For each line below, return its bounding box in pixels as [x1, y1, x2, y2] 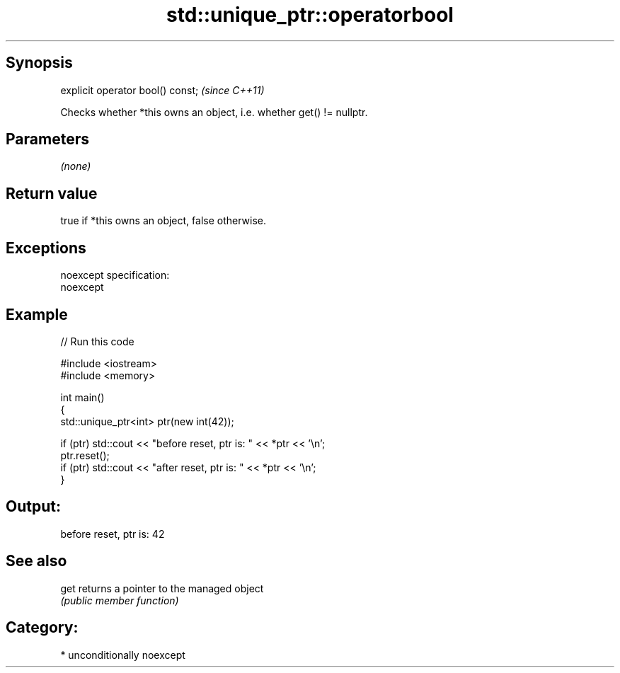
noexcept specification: [60, 269, 170, 282]
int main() [60, 391, 105, 403]
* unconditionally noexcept [60, 648, 185, 661]
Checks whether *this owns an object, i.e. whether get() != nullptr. [60, 105, 368, 118]
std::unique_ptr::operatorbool [166, 3, 454, 27]
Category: [6, 619, 79, 637]
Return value [6, 184, 98, 202]
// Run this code [60, 335, 134, 347]
